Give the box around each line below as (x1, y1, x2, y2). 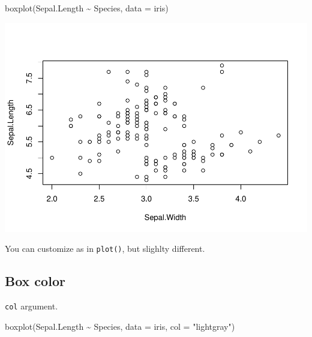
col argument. (5, 299, 58, 312)
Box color (5, 272, 65, 290)
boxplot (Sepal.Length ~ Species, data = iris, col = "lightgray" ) (5, 320, 235, 332)
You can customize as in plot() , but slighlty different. (5, 242, 205, 255)
